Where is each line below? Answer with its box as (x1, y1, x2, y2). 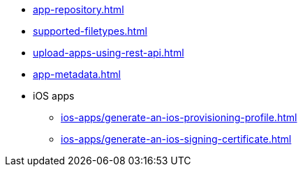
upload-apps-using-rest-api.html (33, 47, 184, 58)
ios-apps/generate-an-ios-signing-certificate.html (61, 133, 292, 145)
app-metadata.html (33, 68, 121, 80)
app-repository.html (33, 3, 124, 15)
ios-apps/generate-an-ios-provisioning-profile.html (61, 111, 297, 123)
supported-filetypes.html (33, 25, 147, 37)
